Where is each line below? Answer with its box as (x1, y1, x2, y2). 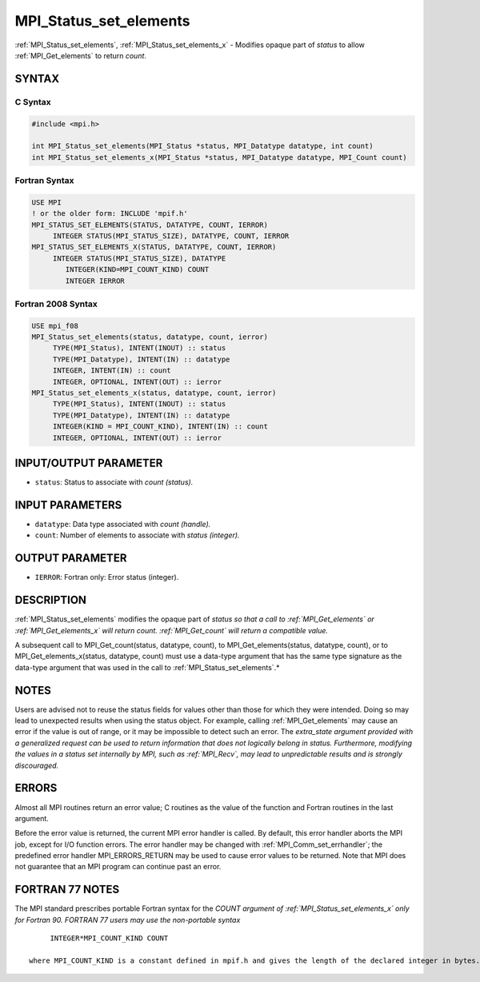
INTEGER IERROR (65, 276, 126, 285)
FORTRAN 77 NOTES (14, 883, 120, 896)
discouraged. (14, 760, 59, 770)
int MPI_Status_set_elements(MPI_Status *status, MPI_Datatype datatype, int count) (31, 142, 374, 151)
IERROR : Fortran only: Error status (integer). (34, 573, 179, 582)
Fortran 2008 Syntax (14, 298, 98, 309)
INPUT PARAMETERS (14, 498, 122, 512)
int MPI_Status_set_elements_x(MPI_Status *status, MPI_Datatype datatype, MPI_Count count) (31, 153, 407, 162)
